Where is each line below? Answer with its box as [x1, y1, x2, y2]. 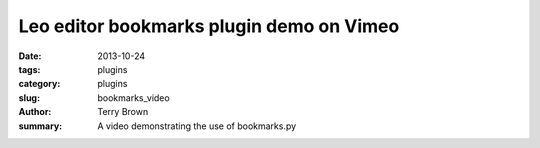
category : [18, 78, 61, 90]
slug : [18, 91, 40, 104]
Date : [18, 50, 42, 62]
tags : [18, 63, 41, 75]
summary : [18, 120, 63, 132]
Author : [18, 106, 52, 118]
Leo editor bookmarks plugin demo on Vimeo [18, 15, 400, 37]
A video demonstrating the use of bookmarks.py [97, 120, 297, 132]
